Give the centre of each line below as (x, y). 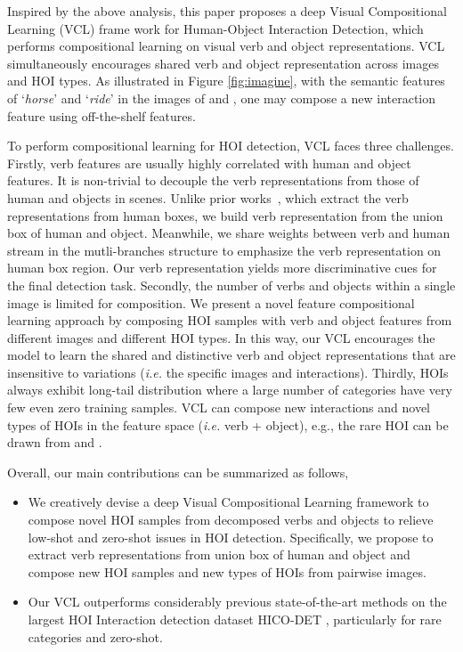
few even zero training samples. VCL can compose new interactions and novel (219, 407)
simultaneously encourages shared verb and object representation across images (223, 63)
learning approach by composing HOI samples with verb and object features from (230, 320)
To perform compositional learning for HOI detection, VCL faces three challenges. (231, 146)
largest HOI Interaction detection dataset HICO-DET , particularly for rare (235, 619)
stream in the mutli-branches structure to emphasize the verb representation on (224, 250)
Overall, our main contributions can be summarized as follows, (178, 472)
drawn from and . (55, 442)
